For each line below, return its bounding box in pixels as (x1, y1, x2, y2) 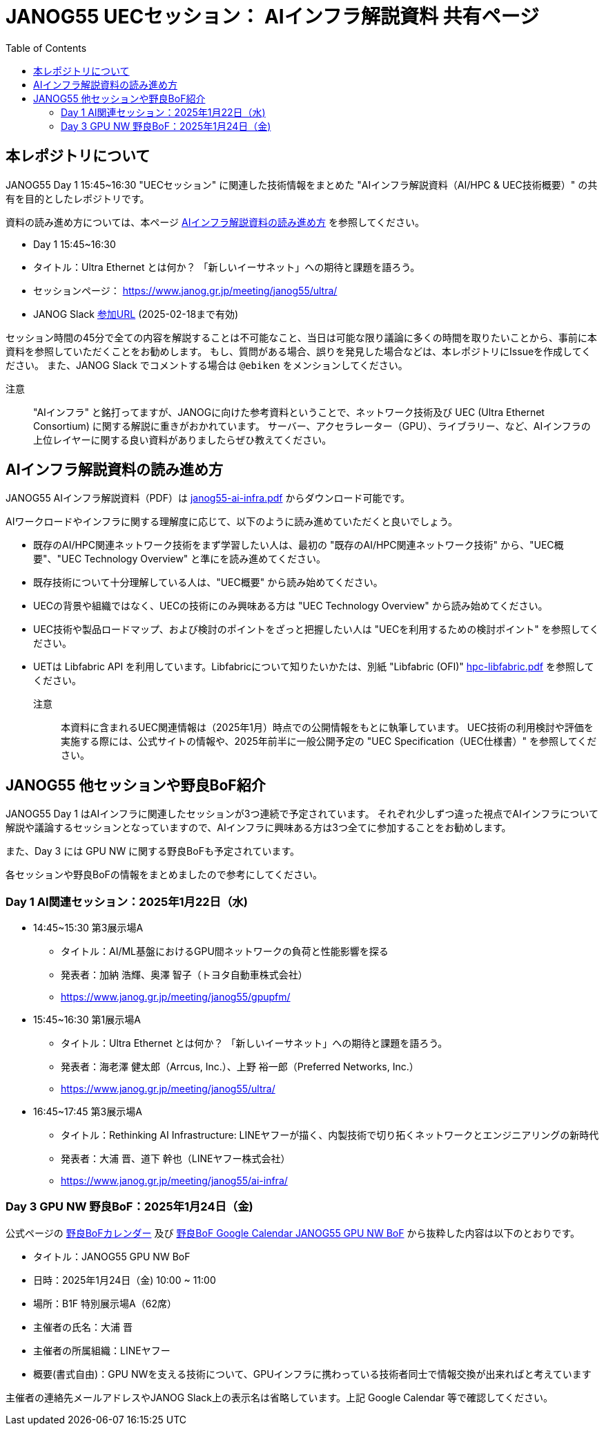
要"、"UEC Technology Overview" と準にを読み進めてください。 (33, 553, 326, 565)
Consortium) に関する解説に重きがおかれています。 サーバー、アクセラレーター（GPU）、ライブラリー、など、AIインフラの (33, 419, 591, 432)
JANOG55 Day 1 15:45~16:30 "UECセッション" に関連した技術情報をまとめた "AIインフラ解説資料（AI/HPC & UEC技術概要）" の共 (6, 178, 598, 191)
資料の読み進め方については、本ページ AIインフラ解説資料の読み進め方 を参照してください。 (6, 216, 425, 228)
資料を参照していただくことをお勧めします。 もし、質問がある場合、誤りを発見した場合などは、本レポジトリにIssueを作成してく (6, 345, 592, 357)
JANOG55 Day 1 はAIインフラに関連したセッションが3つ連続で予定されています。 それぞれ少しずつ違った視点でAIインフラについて (6, 808, 598, 820)
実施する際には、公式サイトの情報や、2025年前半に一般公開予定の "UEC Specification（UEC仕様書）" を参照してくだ (61, 735, 597, 748)
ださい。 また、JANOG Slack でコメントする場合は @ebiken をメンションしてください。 (6, 359, 408, 371)
